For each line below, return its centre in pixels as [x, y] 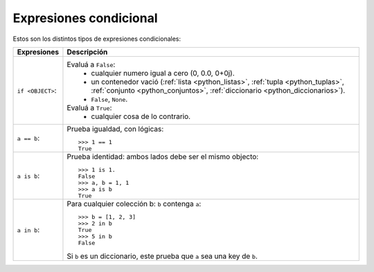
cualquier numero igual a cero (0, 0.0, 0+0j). [163, 73]
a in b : [28, 230]
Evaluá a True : [89, 107]
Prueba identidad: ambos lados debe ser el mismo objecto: [163, 156]
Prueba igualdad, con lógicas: [115, 129]
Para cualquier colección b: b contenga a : [134, 203]
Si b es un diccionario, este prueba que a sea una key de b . [162, 256]
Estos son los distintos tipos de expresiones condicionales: [97, 39]
